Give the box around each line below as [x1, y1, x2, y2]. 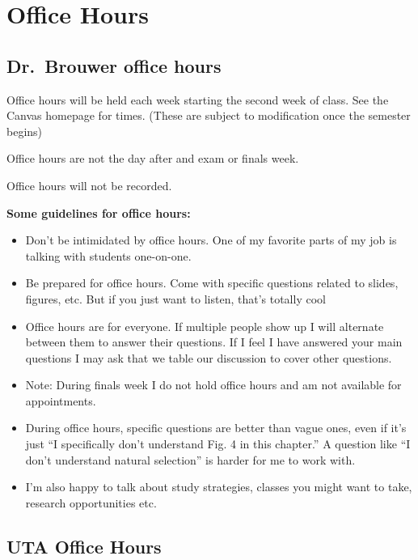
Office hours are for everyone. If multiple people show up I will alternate [25, 317, 384, 334]
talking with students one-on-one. [25, 247, 192, 264]
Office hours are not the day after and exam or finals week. [6, 150, 299, 167]
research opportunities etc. [25, 494, 157, 511]
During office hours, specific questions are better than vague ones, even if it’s [25, 419, 407, 436]
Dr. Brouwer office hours [6, 53, 222, 78]
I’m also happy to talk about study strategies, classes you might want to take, [25, 478, 412, 495]
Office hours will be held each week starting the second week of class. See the [6, 91, 389, 108]
